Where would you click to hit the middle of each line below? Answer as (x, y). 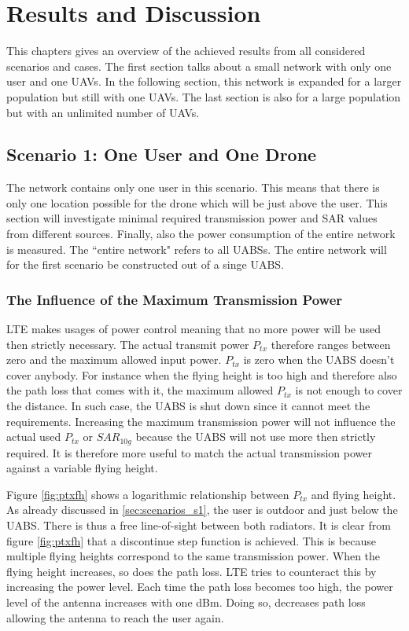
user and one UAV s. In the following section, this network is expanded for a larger (204, 81)
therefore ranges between (331, 344)
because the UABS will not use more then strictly (256, 437)
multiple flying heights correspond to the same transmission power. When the (193, 556)
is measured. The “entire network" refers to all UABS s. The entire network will (197, 249)
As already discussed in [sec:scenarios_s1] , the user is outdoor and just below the (202, 510)
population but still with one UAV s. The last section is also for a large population (204, 96)
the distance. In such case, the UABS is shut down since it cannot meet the (188, 406)
